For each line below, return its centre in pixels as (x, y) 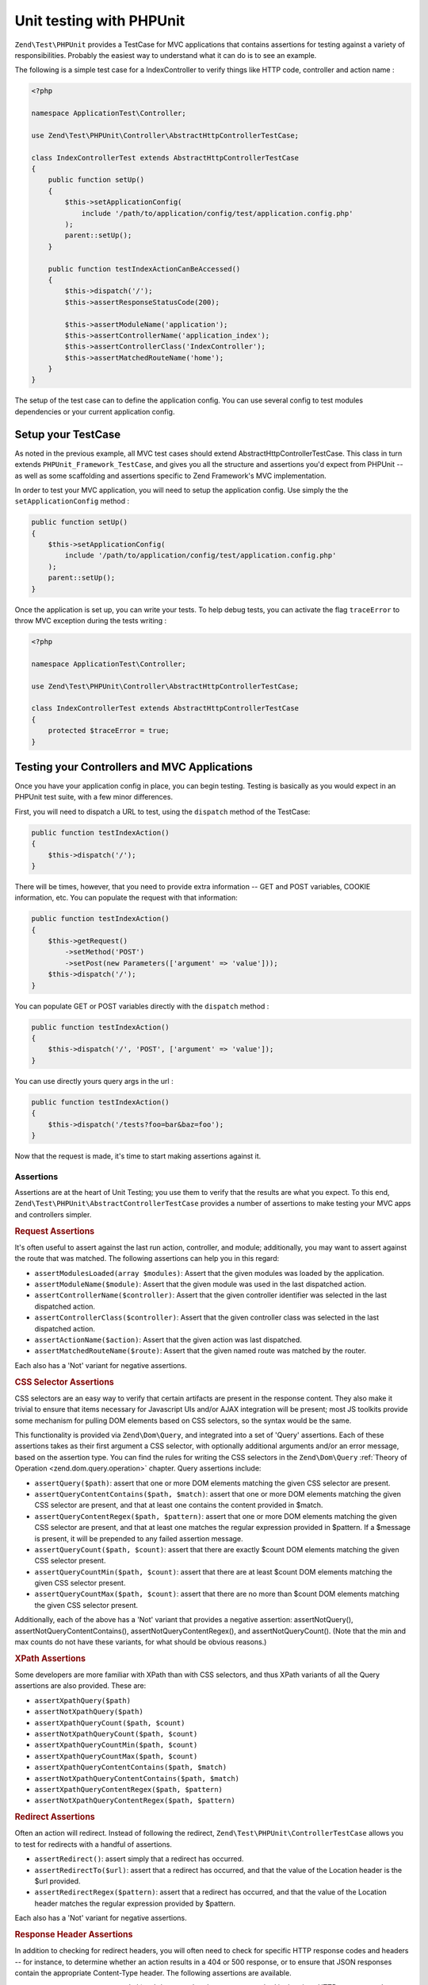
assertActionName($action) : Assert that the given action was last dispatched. (168, 1340)
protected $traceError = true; (109, 731)
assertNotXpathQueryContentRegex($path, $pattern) (135, 1801)
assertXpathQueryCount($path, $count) (110, 1723)
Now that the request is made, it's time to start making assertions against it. (138, 1156)
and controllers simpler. (53, 1214)
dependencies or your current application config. (95, 411)
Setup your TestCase (68, 434)
